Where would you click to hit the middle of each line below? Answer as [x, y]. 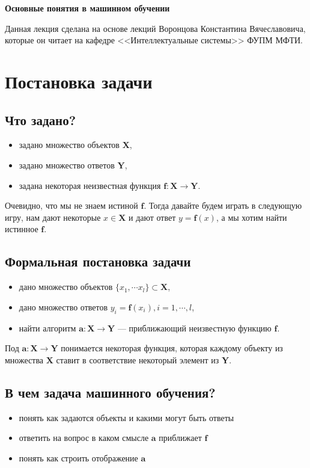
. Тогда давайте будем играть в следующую [223, 205]
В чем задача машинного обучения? [110, 392]
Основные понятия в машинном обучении [87, 8]
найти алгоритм [47, 328]
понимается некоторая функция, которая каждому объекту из [172, 348]
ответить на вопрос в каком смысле [84, 438]
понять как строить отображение [78, 457]
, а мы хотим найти [251, 217]
